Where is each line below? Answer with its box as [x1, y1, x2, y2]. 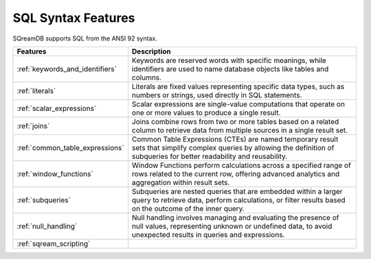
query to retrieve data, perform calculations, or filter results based [131, 195, 346, 205]
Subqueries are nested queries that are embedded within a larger [131, 186, 343, 196]
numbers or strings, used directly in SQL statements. [131, 90, 302, 99]
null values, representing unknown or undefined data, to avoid [131, 221, 333, 231]
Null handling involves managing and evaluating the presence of [131, 212, 339, 222]
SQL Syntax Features [12, 10, 135, 25]
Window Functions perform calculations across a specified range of [131, 160, 352, 170]
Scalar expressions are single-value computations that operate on [131, 99, 345, 109]
